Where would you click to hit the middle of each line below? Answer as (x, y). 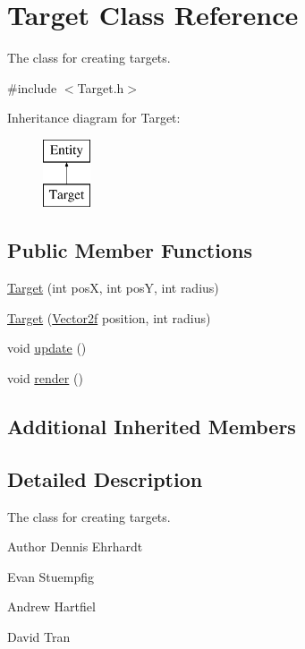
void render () (45, 378)
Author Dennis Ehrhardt (75, 547)
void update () (47, 348)
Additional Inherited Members (152, 427)
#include (32, 87)
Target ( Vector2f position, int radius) (109, 317)
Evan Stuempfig (51, 576)
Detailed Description (105, 478)
